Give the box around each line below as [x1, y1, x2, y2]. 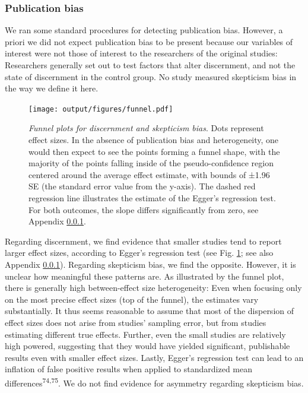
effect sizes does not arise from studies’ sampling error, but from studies [5, 316, 266, 328]
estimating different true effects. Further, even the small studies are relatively [5, 328, 286, 340]
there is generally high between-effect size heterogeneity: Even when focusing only [5, 281, 302, 294]
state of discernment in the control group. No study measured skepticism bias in [5, 70, 297, 83]
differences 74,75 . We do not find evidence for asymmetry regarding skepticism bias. [5, 375, 304, 389]
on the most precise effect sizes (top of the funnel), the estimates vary [5, 293, 259, 305]
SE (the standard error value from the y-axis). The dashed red [28, 180, 256, 192]
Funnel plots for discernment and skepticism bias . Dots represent [28, 122, 264, 134]
